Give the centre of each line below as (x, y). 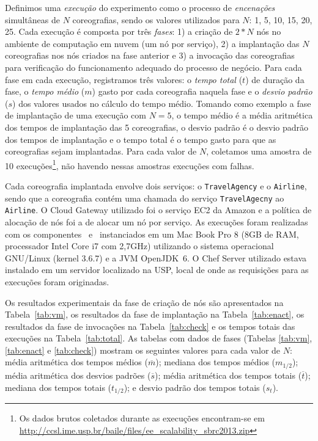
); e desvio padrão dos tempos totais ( (195, 387)
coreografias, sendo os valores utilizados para (156, 19)
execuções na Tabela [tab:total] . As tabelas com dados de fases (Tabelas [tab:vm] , (159, 338)
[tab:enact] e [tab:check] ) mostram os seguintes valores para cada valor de (143, 350)
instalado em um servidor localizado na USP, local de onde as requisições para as (157, 270)
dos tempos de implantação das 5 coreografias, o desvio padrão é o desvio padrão (157, 127)
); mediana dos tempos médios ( (216, 362)
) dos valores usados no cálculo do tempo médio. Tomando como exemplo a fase (162, 103)
